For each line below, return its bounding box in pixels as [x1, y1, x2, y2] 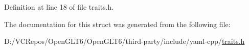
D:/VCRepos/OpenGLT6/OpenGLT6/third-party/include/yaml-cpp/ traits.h [4, 36, 245, 46]
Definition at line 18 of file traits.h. [4, 2, 114, 12]
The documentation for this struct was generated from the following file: [4, 18, 231, 29]
